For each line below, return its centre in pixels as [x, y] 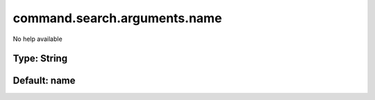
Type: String [40, 59]
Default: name [44, 81]
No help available [37, 39]
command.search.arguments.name [117, 18]
